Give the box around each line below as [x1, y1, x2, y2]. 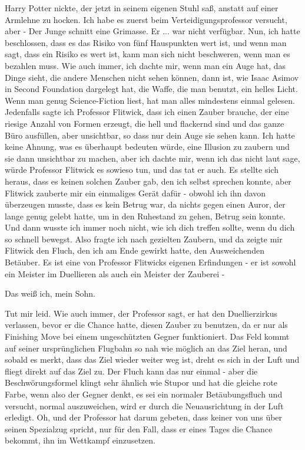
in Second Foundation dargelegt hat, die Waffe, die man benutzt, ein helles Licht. [5, 83, 298, 95]
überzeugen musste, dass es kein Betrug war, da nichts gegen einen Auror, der [5, 198, 286, 211]
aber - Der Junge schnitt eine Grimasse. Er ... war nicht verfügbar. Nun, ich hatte [5, 25, 300, 37]
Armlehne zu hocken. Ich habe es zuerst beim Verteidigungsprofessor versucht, [5, 13, 287, 25]
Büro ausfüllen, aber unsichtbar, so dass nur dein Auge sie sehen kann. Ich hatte [5, 129, 295, 141]
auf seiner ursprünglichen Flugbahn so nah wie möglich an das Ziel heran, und [5, 341, 287, 354]
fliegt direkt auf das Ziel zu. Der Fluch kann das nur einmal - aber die [5, 364, 258, 377]
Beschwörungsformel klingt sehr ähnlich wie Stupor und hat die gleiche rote [5, 376, 278, 389]
